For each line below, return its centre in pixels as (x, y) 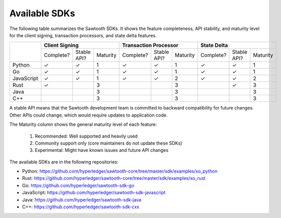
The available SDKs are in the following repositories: (64, 162)
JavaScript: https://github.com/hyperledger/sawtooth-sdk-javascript (94, 193)
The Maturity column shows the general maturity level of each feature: (83, 124)
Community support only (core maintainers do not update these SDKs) (108, 143)
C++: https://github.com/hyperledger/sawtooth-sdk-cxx (81, 207)
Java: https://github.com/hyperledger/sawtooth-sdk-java (82, 200)
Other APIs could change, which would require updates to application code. (88, 115)
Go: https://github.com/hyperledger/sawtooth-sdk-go (78, 185)
